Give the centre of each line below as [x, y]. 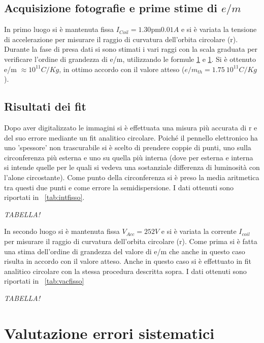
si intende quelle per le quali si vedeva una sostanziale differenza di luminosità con [132, 167]
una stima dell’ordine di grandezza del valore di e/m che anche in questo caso [125, 251]
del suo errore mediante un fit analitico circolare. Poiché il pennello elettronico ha [131, 137]
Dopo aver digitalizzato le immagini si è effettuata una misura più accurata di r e [131, 127]
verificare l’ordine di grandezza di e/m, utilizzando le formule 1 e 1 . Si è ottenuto [130, 59]
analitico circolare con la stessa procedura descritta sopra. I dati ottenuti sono [125, 271]
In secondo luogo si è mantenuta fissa [62, 231]
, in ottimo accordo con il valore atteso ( [122, 69]
